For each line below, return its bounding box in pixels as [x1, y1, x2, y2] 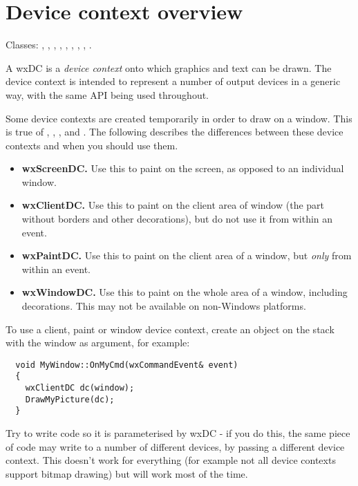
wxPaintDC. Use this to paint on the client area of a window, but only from [21, 248, 352, 263]
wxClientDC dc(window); [25, 383, 135, 393]
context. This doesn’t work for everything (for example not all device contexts [6, 453, 336, 467]
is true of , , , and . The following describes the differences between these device [6, 124, 343, 139]
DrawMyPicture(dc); [25, 394, 115, 404]
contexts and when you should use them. [6, 138, 178, 152]
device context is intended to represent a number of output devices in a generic [6, 74, 341, 88]
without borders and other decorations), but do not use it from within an [21, 212, 333, 226]
